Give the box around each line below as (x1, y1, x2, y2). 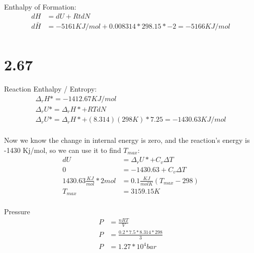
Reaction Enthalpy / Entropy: (4, 83, 97, 94)
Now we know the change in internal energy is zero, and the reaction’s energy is (4, 135, 250, 145)
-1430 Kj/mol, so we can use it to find (4, 144, 121, 155)
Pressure (4, 206, 30, 217)
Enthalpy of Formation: (4, 2, 76, 12)
